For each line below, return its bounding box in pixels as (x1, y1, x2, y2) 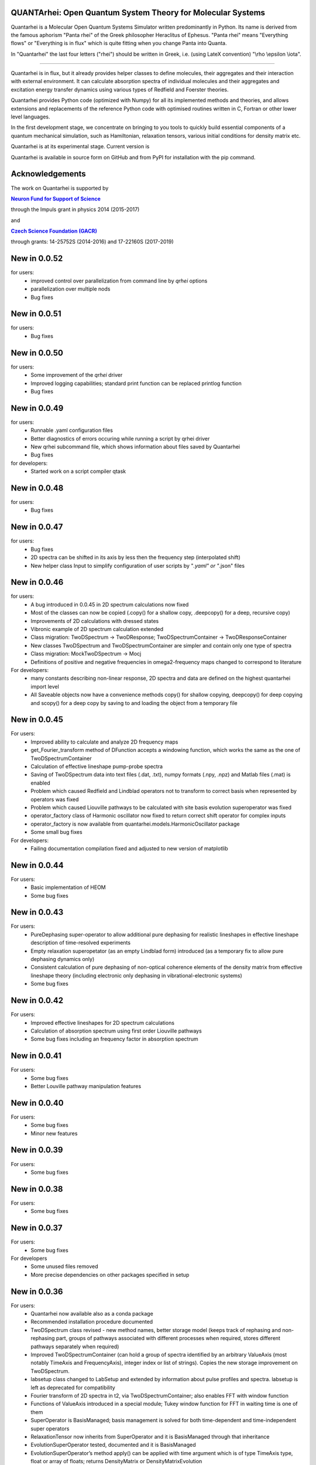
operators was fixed (30, 796, 79, 803)
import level (30, 683, 60, 690)
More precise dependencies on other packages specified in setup (30, 1271, 190, 1278)
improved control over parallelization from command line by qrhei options (30, 277, 208, 284)
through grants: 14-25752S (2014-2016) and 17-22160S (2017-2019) (11, 238, 174, 246)
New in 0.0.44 (11, 860, 64, 870)
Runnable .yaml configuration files (30, 427, 114, 434)
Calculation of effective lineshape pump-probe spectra (30, 762, 163, 770)
